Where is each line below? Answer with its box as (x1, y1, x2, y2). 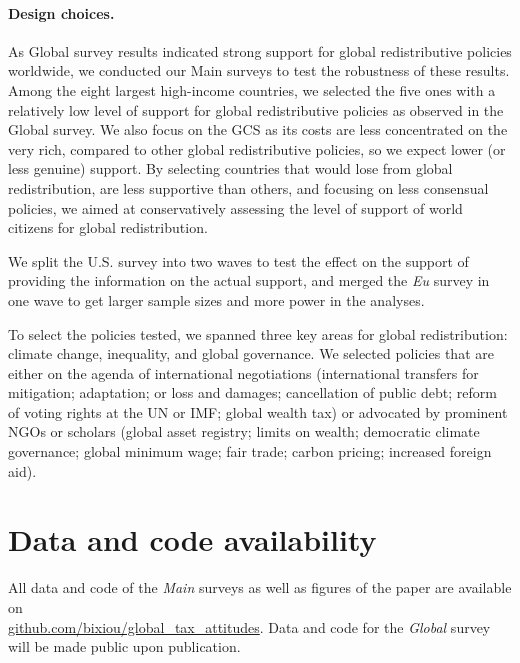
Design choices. (8, 2, 115, 23)
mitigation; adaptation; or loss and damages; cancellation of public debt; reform (8, 382, 497, 403)
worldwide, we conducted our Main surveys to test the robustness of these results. (8, 60, 510, 81)
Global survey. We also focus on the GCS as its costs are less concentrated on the (8, 119, 508, 140)
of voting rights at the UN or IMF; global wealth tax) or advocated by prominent (8, 401, 508, 422)
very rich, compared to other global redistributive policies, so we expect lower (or (8, 138, 506, 159)
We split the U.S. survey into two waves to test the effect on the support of (8, 250, 469, 271)
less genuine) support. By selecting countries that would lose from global (8, 158, 453, 179)
